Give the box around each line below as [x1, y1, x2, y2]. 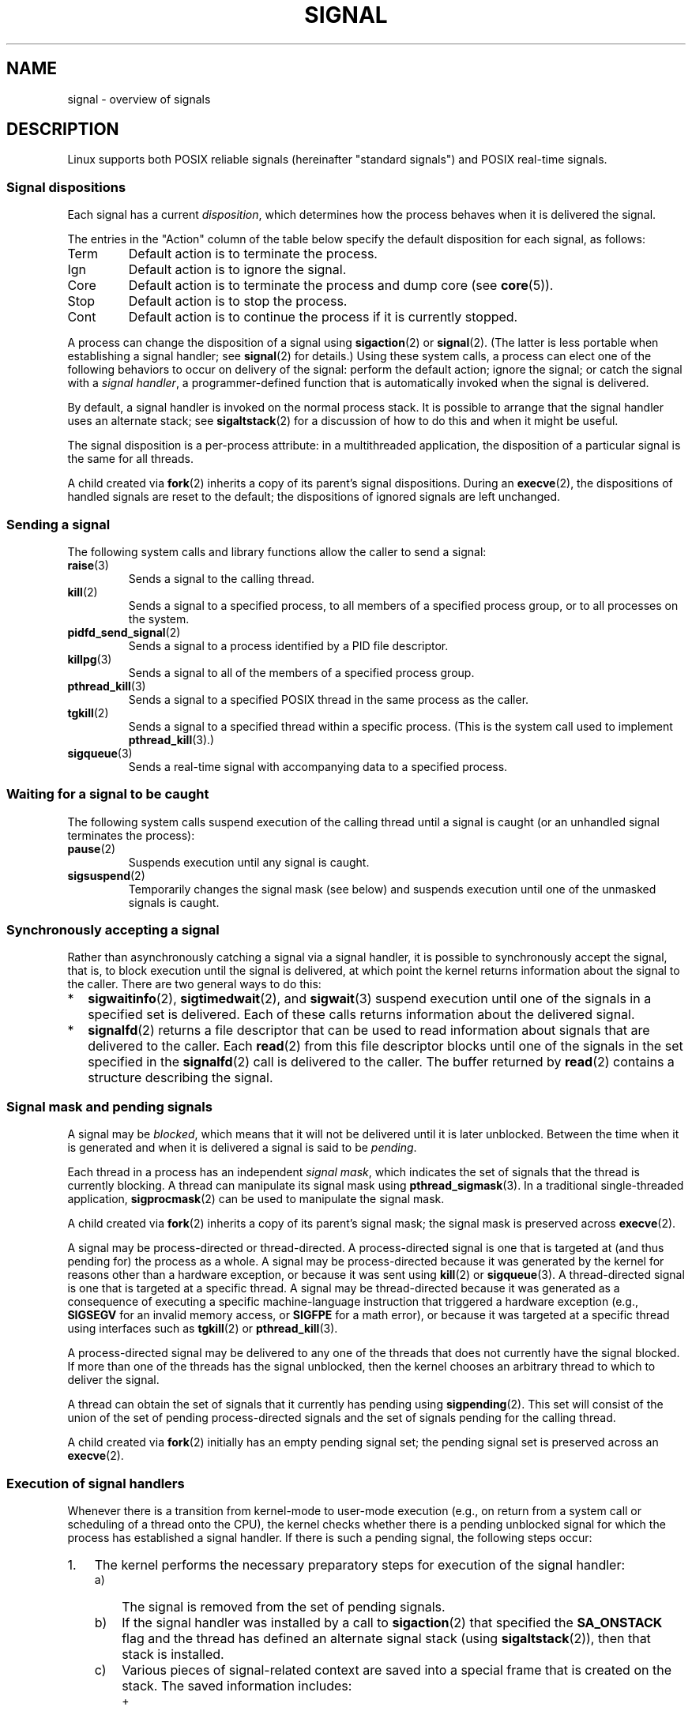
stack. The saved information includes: [122, 1677, 352, 1694]
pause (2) [67, 841, 116, 855]
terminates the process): [67, 828, 195, 842]
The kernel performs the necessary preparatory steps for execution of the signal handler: [94, 1556, 626, 1573]
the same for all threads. [67, 452, 194, 466]
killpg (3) [67, 652, 112, 666]
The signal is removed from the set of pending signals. [122, 1598, 446, 1615]
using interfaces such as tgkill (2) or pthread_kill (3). [67, 1322, 338, 1336]
